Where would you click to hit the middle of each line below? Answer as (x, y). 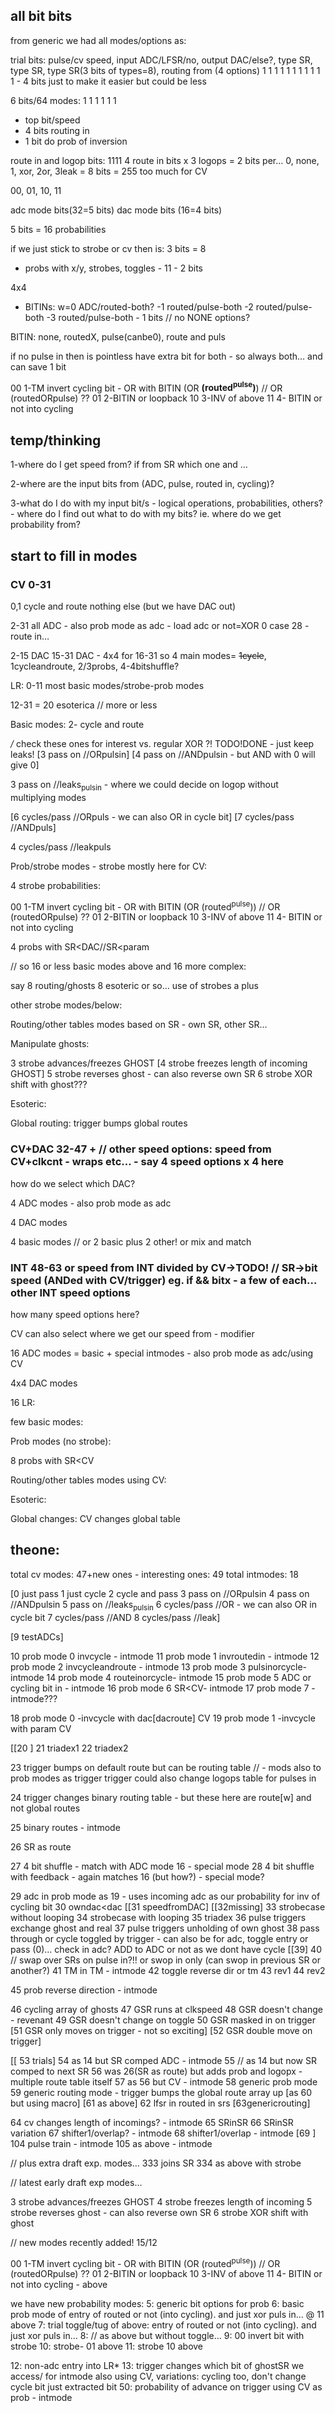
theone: (35, 1550)
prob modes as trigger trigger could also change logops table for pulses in (163, 1778)
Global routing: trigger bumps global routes (99, 1123)
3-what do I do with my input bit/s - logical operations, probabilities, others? (166, 503)
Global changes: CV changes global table (95, 1519)
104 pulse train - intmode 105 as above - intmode (111, 2143)
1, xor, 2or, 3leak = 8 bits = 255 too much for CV (109, 171)
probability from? (46, 525)
